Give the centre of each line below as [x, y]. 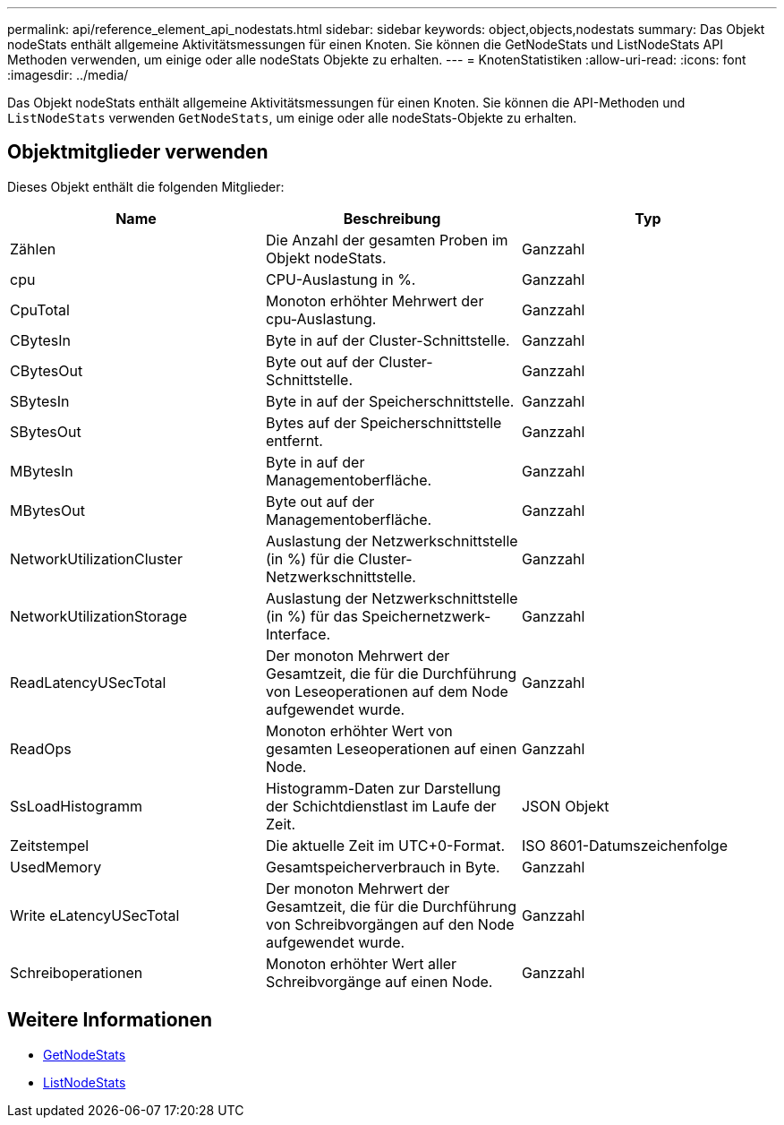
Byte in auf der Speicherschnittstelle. [390, 401]
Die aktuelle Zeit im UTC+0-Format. [385, 845]
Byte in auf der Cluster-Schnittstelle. [388, 340]
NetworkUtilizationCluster [96, 558]
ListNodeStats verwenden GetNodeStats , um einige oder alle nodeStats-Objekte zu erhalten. [292, 118]
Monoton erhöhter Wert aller [361, 963]
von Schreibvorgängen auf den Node [390, 924]
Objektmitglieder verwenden [138, 152]
